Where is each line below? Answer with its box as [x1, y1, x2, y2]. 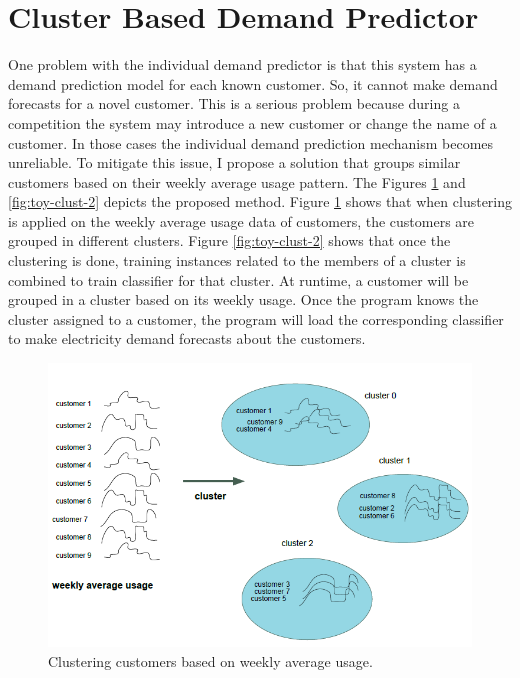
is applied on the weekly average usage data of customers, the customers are [8, 210, 475, 231]
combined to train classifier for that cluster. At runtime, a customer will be [8, 269, 469, 290]
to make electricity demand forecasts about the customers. [8, 328, 366, 349]
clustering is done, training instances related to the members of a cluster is [8, 250, 466, 271]
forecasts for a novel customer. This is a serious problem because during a [8, 93, 460, 114]
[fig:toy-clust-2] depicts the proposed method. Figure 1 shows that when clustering [8, 191, 513, 212]
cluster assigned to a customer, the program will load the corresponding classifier [8, 308, 504, 329]
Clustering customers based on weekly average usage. [48, 650, 373, 671]
